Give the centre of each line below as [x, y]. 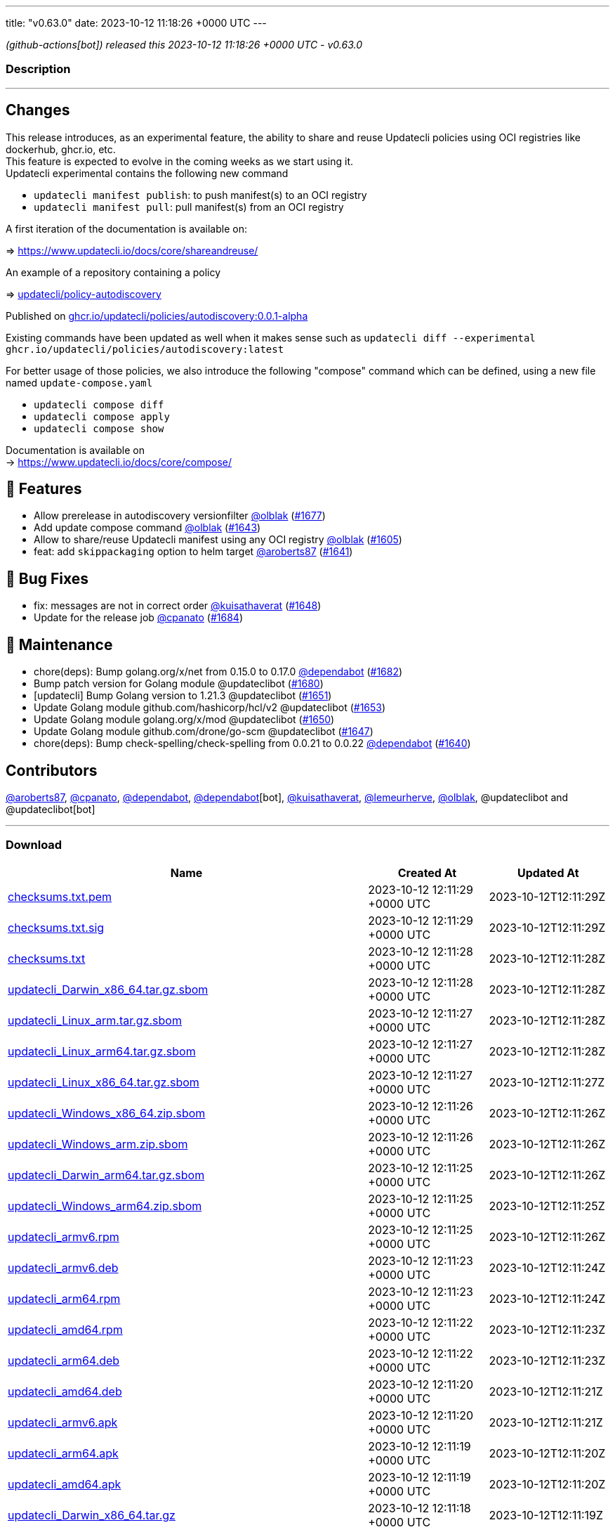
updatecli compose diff [99, 404]
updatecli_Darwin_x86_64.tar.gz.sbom [108, 989]
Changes [38, 110]
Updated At [548, 872]
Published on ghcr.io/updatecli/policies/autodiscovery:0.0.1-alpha [157, 316]
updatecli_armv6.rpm [64, 1236]
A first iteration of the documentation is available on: [126, 228]
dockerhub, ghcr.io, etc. [61, 149]
